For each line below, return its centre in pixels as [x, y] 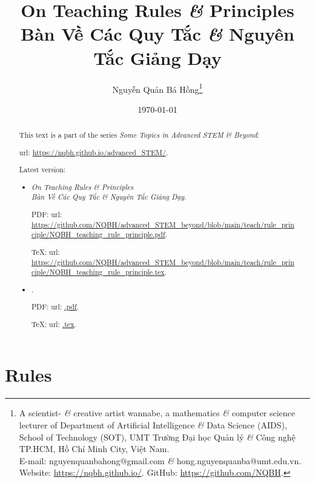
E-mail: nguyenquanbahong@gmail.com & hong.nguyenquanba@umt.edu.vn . [160, 460]
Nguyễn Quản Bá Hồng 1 [157, 88]
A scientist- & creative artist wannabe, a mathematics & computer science [157, 413]
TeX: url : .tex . [54, 324]
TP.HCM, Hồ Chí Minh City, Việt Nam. [94, 449]
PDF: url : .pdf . [55, 307]
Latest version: [42, 170]
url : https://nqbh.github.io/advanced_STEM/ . [94, 152]
